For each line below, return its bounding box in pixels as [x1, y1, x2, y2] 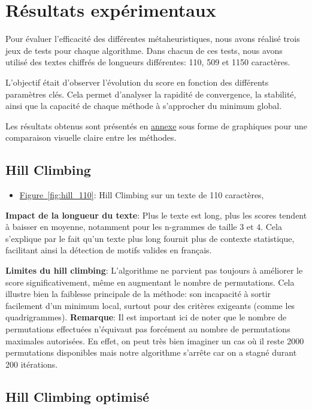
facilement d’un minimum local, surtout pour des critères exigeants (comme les [5, 299, 295, 311]
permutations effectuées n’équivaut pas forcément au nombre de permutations [5, 323, 290, 335]
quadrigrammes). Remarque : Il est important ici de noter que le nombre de [5, 311, 287, 323]
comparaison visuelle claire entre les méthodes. [5, 131, 177, 144]
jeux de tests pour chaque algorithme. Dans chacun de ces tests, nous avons [5, 44, 283, 56]
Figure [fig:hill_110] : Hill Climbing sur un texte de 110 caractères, [19, 189, 264, 201]
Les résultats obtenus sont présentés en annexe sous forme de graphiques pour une [5, 119, 307, 132]
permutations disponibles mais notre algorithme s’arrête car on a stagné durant [5, 346, 297, 359]
